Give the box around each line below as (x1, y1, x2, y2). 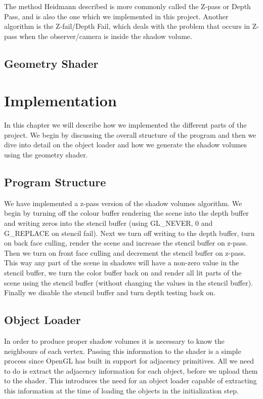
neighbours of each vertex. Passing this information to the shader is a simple (4, 345, 241, 356)
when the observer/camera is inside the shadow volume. (19, 30, 192, 41)
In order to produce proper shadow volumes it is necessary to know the (4, 336, 225, 346)
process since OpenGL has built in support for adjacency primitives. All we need (4, 355, 254, 366)
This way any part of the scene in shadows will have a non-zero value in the (4, 257, 239, 268)
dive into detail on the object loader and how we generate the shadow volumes (4, 139, 247, 150)
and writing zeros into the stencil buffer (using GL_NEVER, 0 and (4, 218, 213, 228)
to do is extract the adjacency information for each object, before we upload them (4, 365, 258, 376)
